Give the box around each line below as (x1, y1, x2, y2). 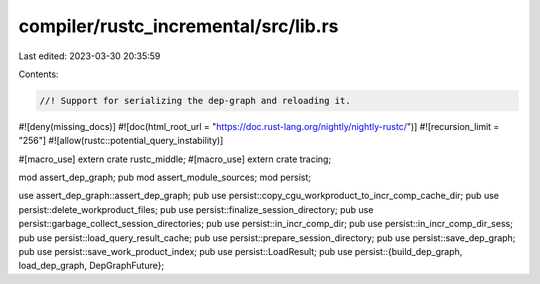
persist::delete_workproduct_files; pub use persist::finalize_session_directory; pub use (18, 203, 374, 215)
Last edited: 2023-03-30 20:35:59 (18, 50, 161, 62)
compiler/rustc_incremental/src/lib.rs (18, 15, 339, 37)
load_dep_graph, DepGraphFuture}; (18, 260, 165, 272)
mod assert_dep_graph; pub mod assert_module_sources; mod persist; (18, 171, 312, 184)
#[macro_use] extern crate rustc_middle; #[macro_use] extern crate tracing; (18, 153, 332, 165)
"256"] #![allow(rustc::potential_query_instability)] (18, 135, 224, 147)
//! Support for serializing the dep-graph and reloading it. (39, 95, 351, 106)
